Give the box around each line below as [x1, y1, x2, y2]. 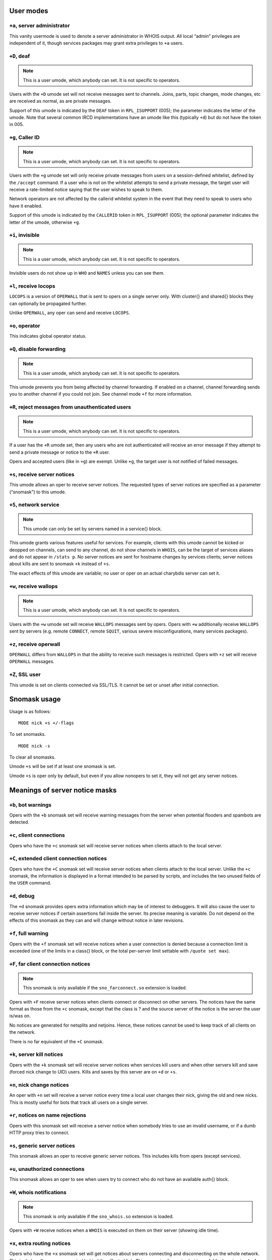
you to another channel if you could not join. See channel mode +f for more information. [9, 391, 192, 397]
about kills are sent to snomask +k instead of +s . [9, 561, 110, 567]
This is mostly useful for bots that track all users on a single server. [9, 1099, 149, 1105]
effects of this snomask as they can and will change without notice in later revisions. [9, 917, 184, 923]
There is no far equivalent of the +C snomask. [9, 1038, 104, 1044]
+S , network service [9, 501, 60, 509]
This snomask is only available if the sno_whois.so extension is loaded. [23, 1213, 174, 1219]
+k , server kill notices [9, 1051, 63, 1058]
